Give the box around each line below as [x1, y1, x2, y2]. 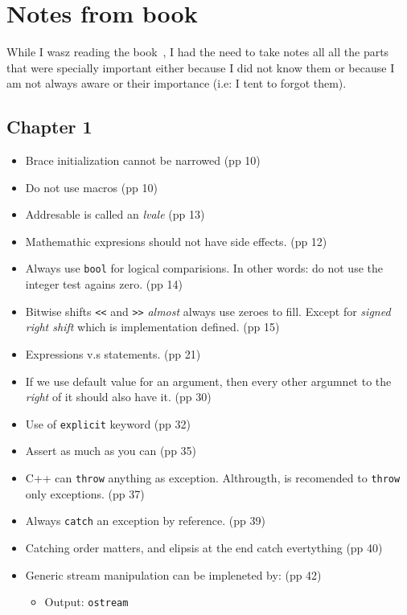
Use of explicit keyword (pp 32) [25, 415, 191, 432]
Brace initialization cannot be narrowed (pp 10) [25, 152, 261, 169]
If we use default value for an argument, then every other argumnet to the [25, 372, 392, 389]
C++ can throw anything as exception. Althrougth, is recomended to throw [25, 469, 401, 486]
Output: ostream [44, 593, 129, 610]
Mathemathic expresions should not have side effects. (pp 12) [25, 232, 327, 249]
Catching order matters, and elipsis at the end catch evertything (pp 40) [25, 539, 383, 556]
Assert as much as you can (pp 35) [25, 442, 197, 459]
